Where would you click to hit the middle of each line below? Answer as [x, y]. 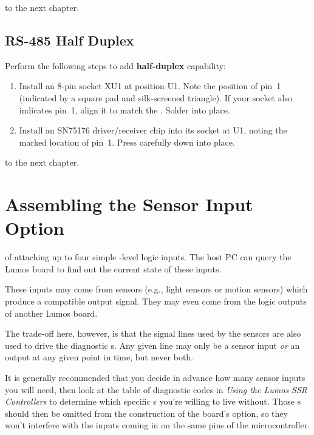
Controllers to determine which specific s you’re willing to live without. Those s [153, 401]
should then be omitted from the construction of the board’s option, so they [146, 413]
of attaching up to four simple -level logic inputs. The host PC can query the [148, 257]
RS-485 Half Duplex [70, 40]
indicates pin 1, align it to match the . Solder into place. [125, 110]
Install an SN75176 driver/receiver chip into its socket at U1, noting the [153, 130]
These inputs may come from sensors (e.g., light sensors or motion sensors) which [156, 289]
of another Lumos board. [51, 313]
